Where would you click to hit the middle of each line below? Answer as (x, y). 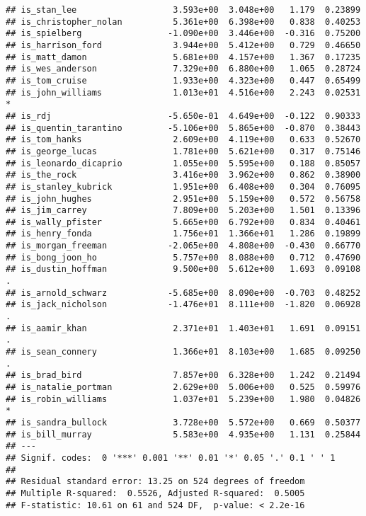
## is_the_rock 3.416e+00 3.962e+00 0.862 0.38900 (183, 175)
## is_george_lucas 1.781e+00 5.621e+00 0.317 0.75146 (183, 151)
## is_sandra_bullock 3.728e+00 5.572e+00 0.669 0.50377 (183, 422)
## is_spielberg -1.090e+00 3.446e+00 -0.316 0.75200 (183, 34)
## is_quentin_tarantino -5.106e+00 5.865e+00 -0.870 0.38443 (183, 128)
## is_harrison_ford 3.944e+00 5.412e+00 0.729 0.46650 (183, 45)
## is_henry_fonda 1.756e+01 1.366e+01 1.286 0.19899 (183, 234)
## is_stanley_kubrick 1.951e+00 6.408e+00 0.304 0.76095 (183, 187)
